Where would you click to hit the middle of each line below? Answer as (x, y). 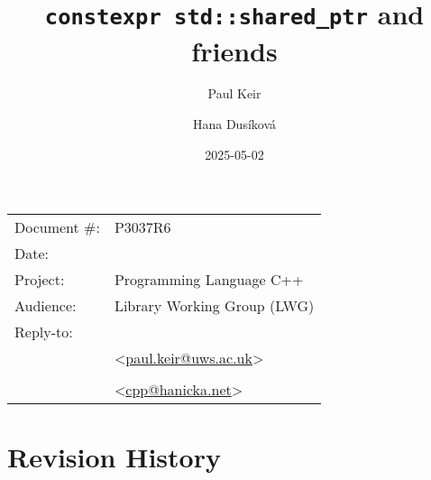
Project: (40, 280)
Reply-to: (44, 332)
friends (234, 50)
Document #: (57, 227)
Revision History (114, 457)
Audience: (46, 306)
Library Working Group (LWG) (214, 306)
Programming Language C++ (209, 280)
